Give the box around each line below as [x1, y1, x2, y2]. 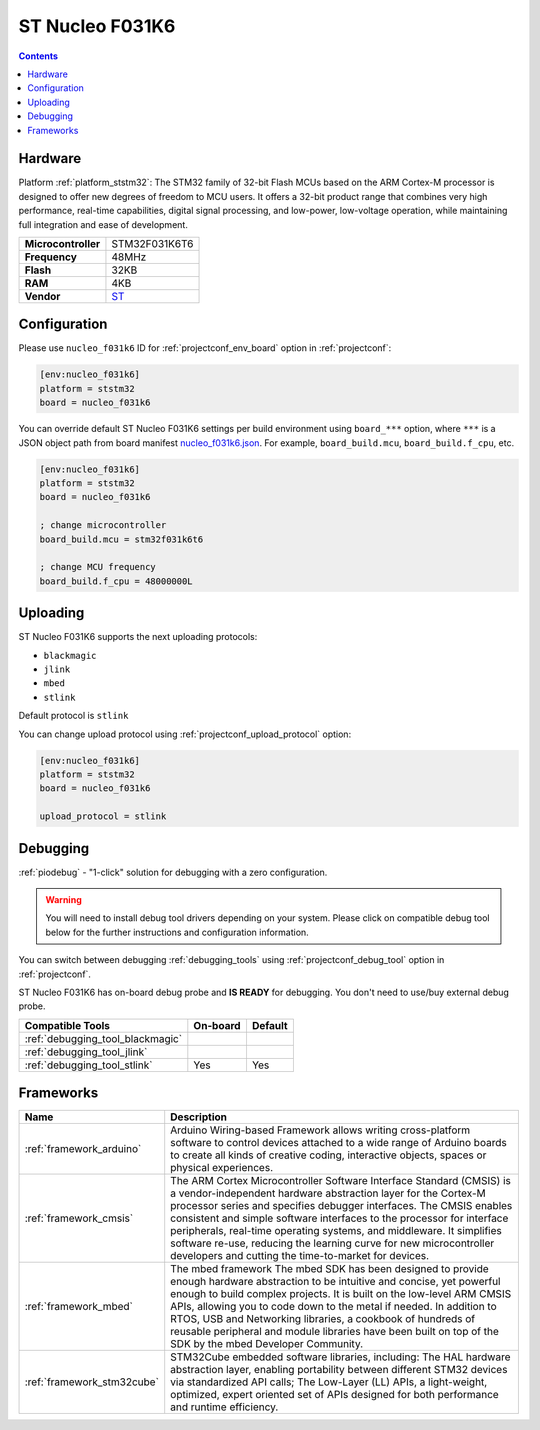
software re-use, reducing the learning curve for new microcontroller [170, 1236, 495, 1250]
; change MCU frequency [39, 561, 157, 573]
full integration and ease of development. [18, 218, 189, 230]
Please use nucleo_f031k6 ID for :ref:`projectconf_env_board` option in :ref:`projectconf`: [18, 342, 392, 354]
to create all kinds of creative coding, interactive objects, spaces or [170, 1148, 487, 1162]
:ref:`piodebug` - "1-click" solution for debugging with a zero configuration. [18, 866, 328, 878]
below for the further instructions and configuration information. [45, 926, 309, 938]
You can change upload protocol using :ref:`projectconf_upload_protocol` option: [18, 728, 352, 740]
